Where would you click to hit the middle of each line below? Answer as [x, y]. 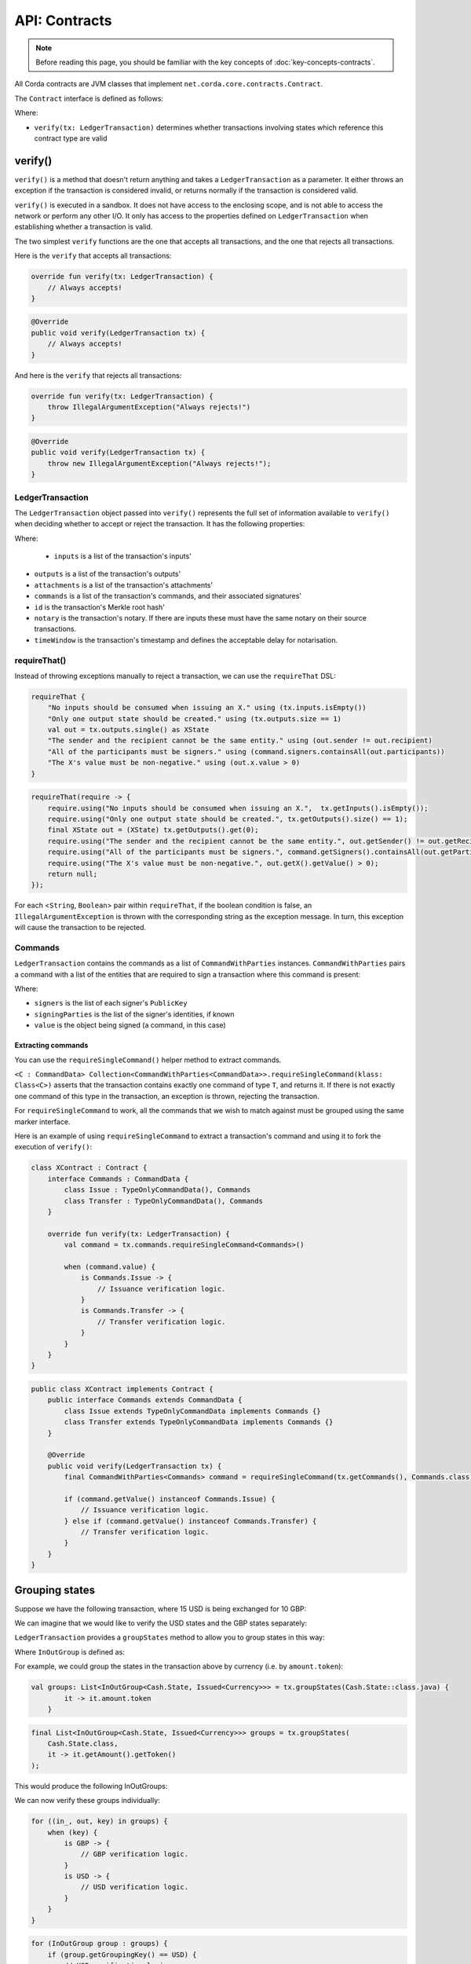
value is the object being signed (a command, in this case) [130, 1025]
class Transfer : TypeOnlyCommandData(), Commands [163, 1201]
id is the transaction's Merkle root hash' [99, 607]
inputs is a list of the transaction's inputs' [123, 556]
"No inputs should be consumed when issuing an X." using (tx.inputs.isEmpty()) [207, 708]
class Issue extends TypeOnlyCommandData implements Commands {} [192, 1411]
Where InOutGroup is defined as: [69, 1652]
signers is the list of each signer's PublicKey [111, 1003]
